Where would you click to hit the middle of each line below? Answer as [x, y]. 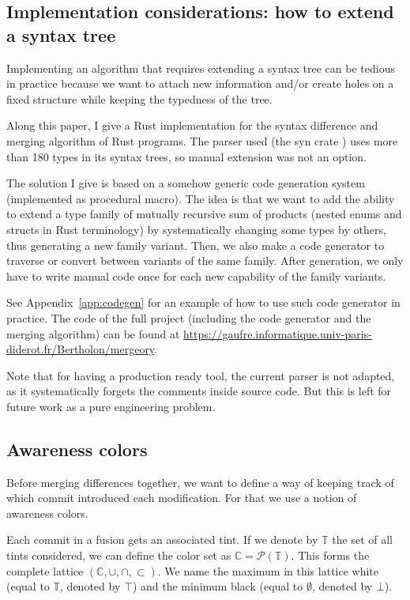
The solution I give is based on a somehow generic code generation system [186, 183]
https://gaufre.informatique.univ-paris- [278, 333]
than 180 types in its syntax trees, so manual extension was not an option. [186, 156]
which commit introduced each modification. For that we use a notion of [182, 498]
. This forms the [330, 555]
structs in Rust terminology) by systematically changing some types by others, [196, 229]
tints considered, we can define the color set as [119, 555]
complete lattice [45, 570]
